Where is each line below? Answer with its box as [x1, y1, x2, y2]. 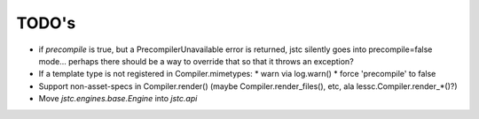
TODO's [16, 13, 76, 33]
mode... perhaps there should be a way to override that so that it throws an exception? [38, 56, 354, 66]
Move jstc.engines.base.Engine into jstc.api [38, 93, 198, 104]
